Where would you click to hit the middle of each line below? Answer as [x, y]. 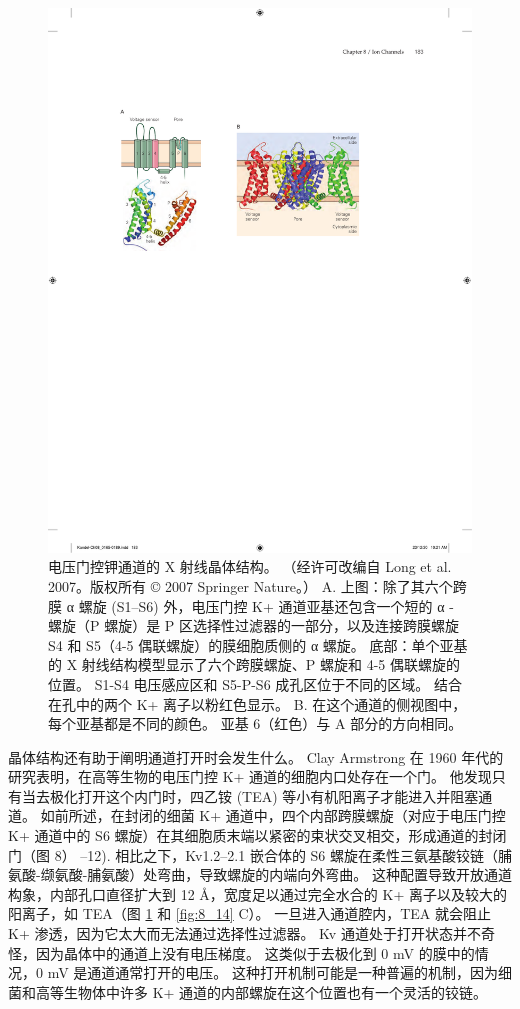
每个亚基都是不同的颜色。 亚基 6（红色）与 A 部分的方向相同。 [255, 723]
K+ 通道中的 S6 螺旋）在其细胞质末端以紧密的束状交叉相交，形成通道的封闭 [257, 835]
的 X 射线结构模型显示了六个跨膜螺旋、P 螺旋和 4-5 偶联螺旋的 [254, 664]
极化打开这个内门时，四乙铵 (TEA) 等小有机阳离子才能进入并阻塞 [264, 795]
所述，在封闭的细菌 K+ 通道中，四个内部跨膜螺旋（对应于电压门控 [287, 815]
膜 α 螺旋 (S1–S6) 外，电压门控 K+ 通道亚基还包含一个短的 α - [251, 605]
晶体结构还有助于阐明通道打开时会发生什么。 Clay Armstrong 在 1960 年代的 [256, 756]
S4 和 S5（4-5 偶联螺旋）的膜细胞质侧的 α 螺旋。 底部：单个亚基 [258, 644]
